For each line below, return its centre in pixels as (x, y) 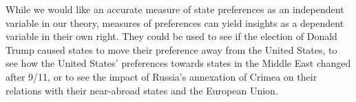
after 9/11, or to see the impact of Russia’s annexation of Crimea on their (161, 76)
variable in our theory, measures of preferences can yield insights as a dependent (175, 22)
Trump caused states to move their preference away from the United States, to (171, 49)
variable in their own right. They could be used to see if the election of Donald (171, 36)
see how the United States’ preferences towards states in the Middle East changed (178, 63)
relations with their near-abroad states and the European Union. (142, 90)
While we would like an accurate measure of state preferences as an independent (175, 9)
